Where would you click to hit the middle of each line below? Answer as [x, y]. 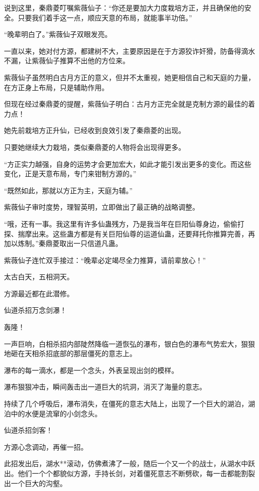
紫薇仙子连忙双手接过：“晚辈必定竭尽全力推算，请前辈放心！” [105, 260]
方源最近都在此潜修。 [39, 293]
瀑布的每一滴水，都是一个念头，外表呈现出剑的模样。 [91, 370]
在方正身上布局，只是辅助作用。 [56, 87]
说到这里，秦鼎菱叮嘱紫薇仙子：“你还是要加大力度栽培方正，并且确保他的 [124, 7]
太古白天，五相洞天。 [39, 277]
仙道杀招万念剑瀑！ [35, 310]
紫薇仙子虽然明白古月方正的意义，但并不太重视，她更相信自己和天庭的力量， [129, 77]
